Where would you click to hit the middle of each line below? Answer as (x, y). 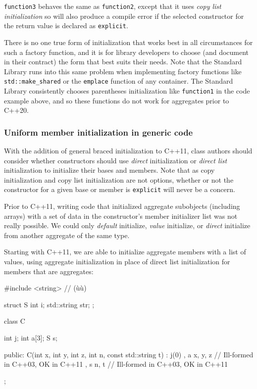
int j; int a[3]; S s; (31, 337)
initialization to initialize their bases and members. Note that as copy (109, 170)
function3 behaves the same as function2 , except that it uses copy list (113, 6)
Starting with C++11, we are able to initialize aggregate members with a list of (125, 252)
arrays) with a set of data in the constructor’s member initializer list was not (121, 216)
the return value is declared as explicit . (66, 25)
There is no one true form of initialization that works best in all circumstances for (128, 42)
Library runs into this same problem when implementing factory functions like (123, 71)
